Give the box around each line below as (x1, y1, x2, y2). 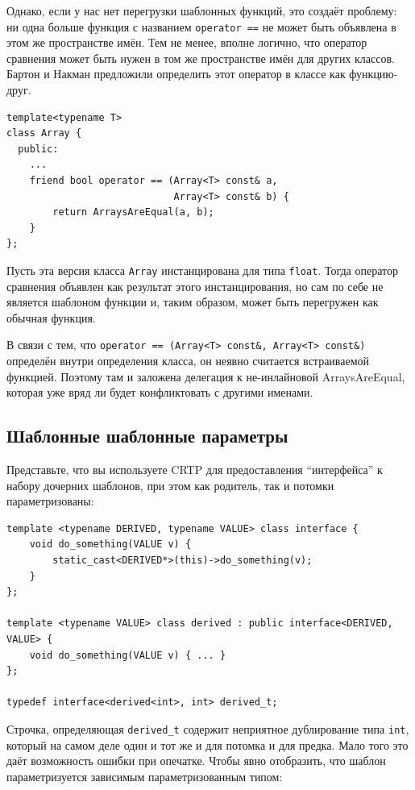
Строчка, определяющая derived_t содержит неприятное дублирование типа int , (6, 720, 409, 737)
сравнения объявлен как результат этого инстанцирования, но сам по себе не (6, 277, 384, 294)
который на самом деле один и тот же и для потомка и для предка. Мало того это (6, 736, 409, 753)
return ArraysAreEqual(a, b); (52, 206, 214, 218)
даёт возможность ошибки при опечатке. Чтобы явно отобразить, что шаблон (6, 752, 386, 769)
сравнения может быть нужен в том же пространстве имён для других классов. (6, 49, 395, 66)
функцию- (349, 65, 398, 82)
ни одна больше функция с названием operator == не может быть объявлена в (6, 18, 396, 35)
